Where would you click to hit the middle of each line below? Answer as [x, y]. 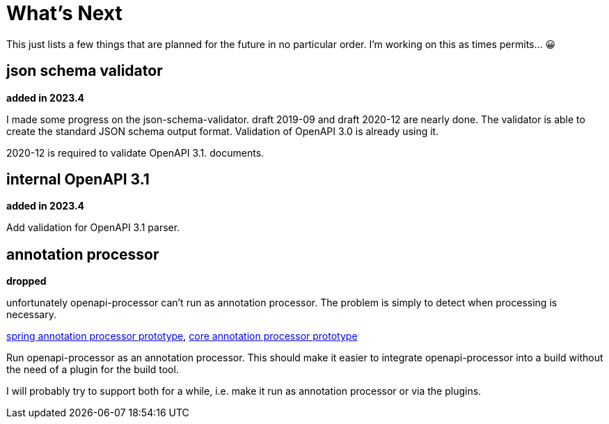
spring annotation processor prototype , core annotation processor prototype [182, 336]
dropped [26, 281]
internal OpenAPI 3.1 [78, 180]
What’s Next [64, 13]
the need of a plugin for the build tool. [93, 370]
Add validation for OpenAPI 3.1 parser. [93, 228]
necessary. [32, 315]
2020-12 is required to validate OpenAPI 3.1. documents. [135, 152]
